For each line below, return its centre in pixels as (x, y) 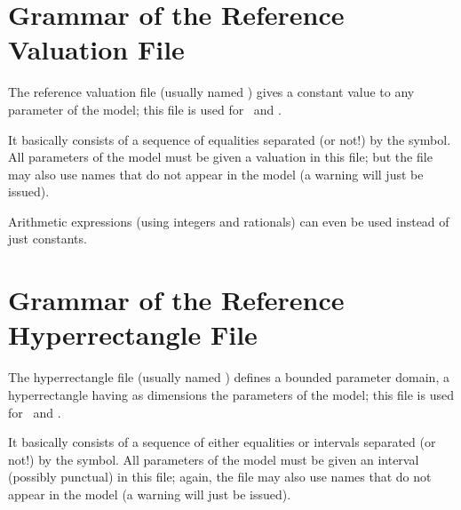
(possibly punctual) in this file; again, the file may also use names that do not (220, 477)
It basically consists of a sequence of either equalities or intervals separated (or (222, 442)
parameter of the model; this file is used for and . (145, 109)
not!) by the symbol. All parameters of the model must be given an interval (214, 459)
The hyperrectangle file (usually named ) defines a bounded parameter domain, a (229, 377)
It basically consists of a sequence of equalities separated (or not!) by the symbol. (230, 139)
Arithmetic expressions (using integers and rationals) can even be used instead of (229, 221)
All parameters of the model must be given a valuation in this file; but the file (220, 157)
